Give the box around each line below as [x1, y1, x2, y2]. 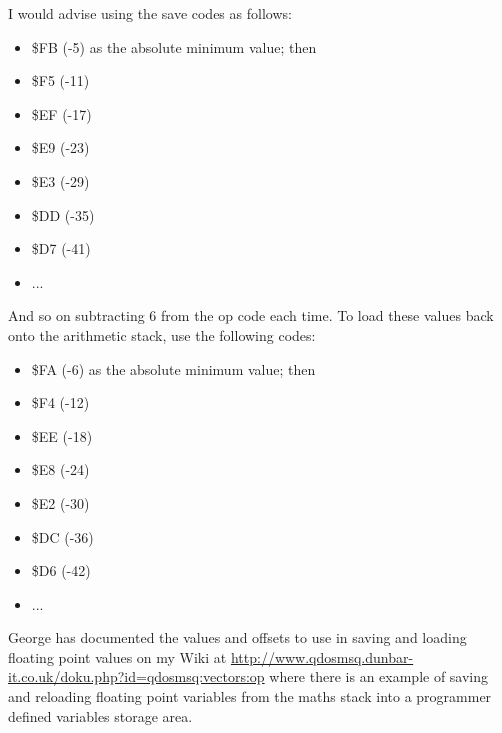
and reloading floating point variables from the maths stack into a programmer [8, 686, 492, 707]
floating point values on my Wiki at [8, 646, 227, 667]
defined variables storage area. [8, 705, 193, 726]
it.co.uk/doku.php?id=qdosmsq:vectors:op [8, 666, 265, 687]
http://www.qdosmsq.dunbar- [230, 646, 414, 667]
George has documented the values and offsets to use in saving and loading [8, 627, 467, 648]
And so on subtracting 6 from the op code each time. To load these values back [8, 305, 494, 326]
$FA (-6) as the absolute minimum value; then [31, 358, 316, 379]
